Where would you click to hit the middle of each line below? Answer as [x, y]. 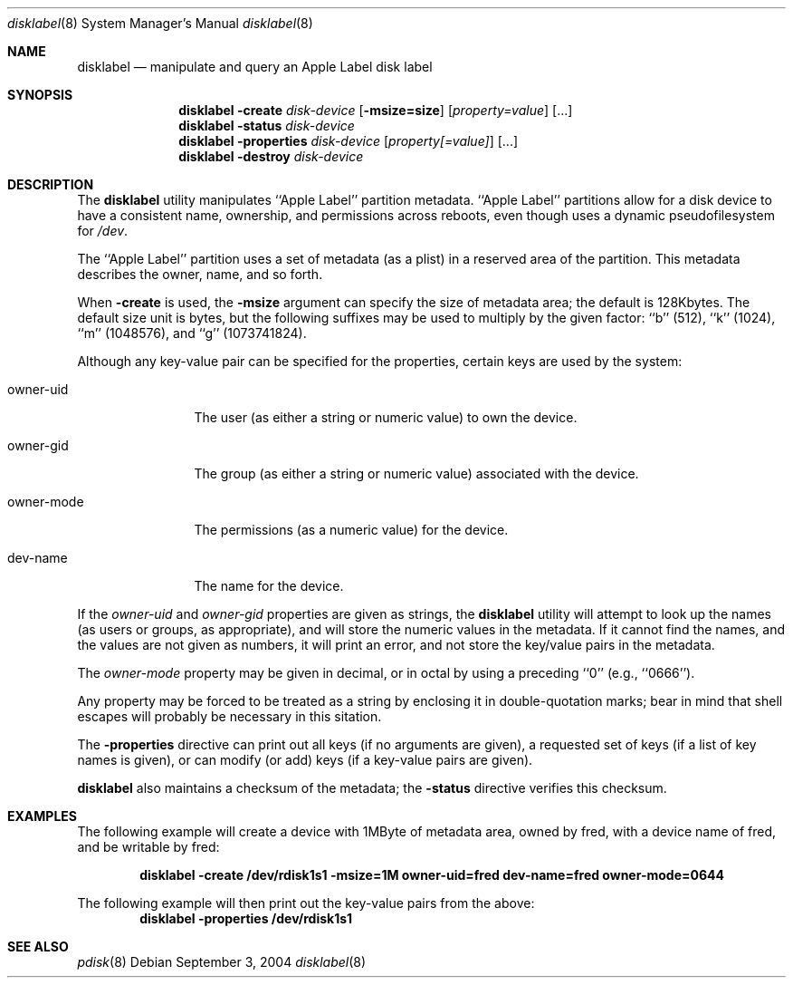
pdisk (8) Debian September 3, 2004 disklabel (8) [222, 962]
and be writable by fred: [148, 847]
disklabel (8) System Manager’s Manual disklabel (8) [160, 23]
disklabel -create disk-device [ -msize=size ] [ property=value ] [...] [376, 110]
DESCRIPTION [51, 184]
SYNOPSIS [40, 95]
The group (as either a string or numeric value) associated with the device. [416, 473]
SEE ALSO [38, 946]
